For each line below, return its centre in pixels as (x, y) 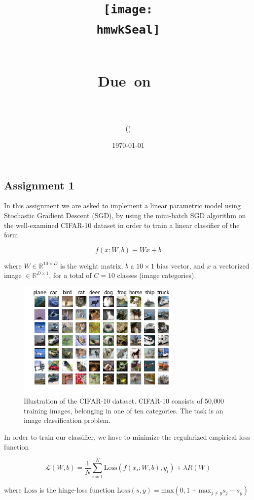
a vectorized (231, 265)
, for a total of (70, 275)
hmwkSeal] (128, 29)
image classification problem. (67, 420)
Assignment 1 (39, 185)
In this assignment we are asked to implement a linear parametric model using (122, 205)
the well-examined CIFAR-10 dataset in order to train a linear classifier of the (122, 225)
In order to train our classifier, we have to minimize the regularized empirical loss (127, 437)
